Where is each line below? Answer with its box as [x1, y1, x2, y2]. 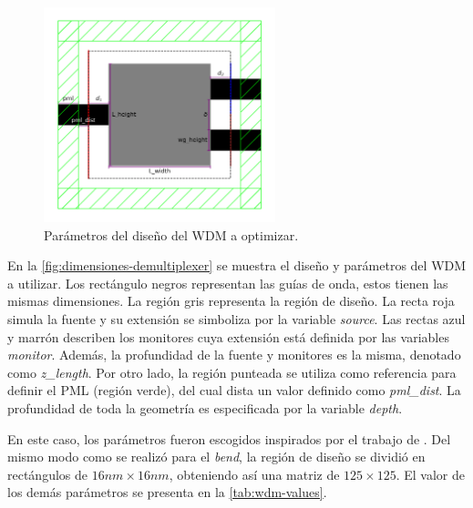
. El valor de [396, 464, 465, 483]
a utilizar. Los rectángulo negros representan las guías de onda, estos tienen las [7, 273, 448, 292]
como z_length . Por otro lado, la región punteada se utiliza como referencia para [7, 362, 457, 381]
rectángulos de [7, 464, 88, 483]
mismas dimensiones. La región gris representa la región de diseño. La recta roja [7, 291, 455, 310]
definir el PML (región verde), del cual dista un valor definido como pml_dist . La [7, 381, 461, 400]
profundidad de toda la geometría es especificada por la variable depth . [7, 398, 403, 417]
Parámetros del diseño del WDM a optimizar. [44, 225, 299, 244]
